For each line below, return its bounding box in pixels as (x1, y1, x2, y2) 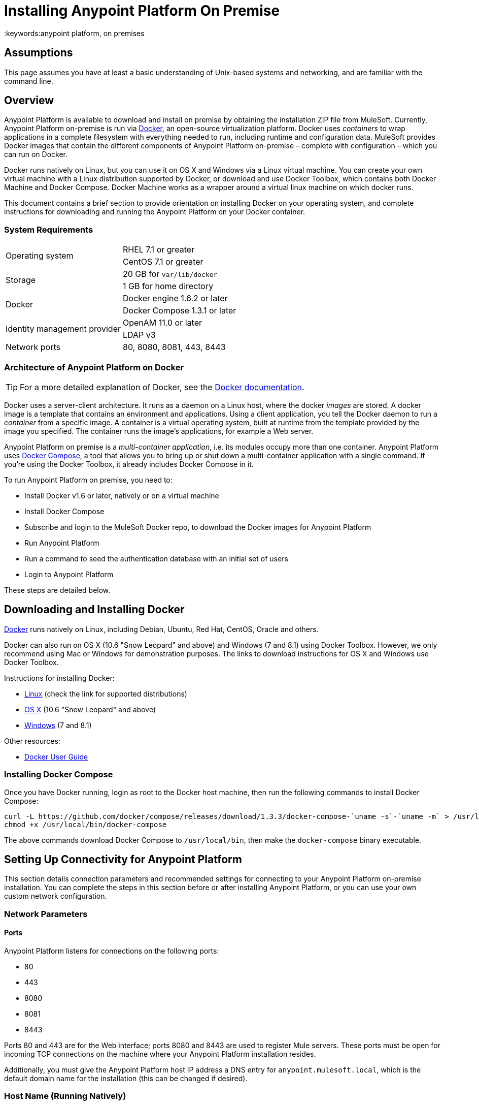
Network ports (6, 342, 60, 353)
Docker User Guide (24, 752, 88, 761)
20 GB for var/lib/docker (122, 269, 218, 279)
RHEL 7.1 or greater (122, 244, 195, 255)
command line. (4, 76, 53, 85)
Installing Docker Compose (4, 769, 113, 780)
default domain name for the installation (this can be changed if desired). (4, 1074, 248, 1083)
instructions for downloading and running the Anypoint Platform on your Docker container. (4, 207, 305, 216)
